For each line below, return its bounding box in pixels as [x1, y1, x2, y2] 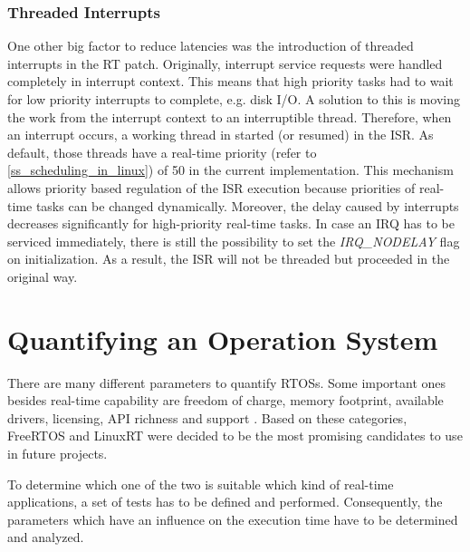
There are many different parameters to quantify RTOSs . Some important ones [7, 373, 446, 392]
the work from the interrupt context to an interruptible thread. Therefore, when [7, 107, 452, 126]
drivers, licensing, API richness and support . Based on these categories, [7, 408, 408, 427]
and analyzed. [7, 528, 84, 547]
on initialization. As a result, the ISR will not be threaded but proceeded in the [7, 249, 450, 268]
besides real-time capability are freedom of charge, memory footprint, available [7, 391, 444, 410]
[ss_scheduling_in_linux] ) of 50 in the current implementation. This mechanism [7, 160, 454, 179]
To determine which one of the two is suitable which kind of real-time [7, 474, 394, 493]
